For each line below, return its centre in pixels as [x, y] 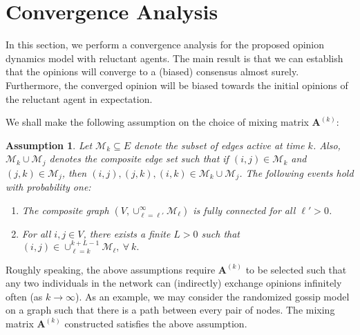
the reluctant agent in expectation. [79, 98]
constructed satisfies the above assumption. [156, 323]
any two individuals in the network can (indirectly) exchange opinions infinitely [174, 283]
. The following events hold [296, 172]
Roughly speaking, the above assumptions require [111, 269]
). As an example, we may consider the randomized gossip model [212, 296]
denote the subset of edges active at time [219, 145]
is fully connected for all [244, 210]
